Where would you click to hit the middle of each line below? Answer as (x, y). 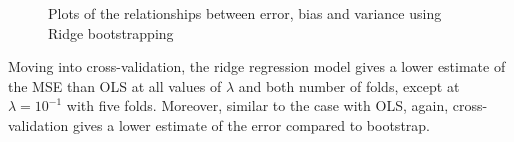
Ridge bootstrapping (111, 32)
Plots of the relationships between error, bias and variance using (245, 13)
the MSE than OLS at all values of (115, 85)
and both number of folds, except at (349, 85)
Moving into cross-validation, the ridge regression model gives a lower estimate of (257, 66)
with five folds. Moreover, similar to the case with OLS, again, (257, 105)
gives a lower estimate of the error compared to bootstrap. (251, 124)
